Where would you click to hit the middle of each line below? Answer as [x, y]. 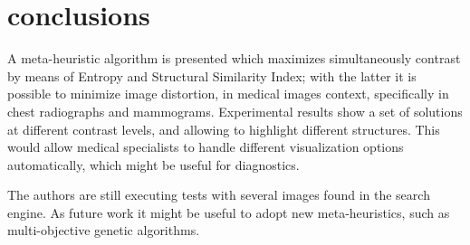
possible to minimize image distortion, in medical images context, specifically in [228, 94]
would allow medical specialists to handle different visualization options [206, 147]
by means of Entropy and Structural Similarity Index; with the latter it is [212, 75]
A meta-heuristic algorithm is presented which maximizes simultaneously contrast [234, 58]
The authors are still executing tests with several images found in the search [219, 195]
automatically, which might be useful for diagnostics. [153, 164]
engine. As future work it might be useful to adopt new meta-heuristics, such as [229, 212]
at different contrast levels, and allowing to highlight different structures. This [224, 129]
